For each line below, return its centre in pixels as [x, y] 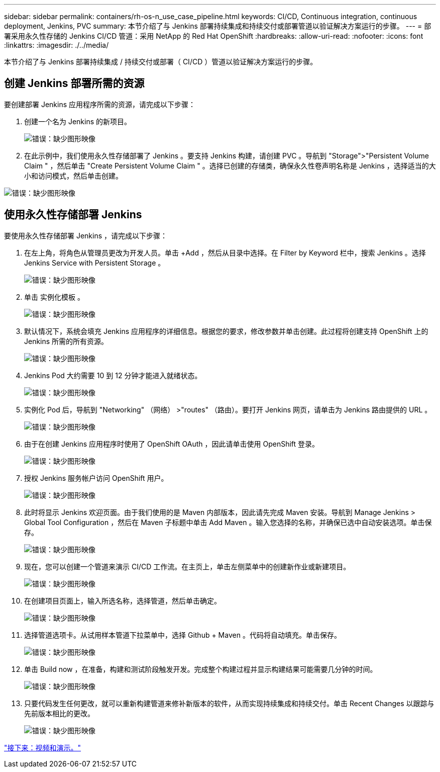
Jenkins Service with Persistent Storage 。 [95, 263]
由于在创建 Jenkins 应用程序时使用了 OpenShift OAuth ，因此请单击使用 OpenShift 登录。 [172, 444]
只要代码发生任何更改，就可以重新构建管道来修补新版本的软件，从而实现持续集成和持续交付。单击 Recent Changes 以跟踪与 [229, 703]
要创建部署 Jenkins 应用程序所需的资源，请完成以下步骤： [100, 104]
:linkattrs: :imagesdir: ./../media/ [57, 45]
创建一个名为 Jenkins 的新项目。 [78, 121]
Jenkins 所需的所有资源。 [66, 341]
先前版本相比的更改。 [59, 713]
